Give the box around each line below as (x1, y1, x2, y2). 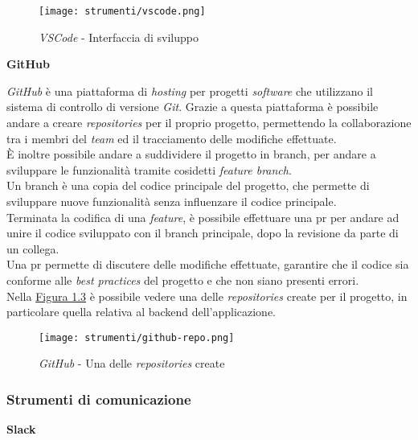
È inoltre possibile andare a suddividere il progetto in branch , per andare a (6, 146, 376, 162)
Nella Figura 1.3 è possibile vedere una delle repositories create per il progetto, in (6, 287, 408, 304)
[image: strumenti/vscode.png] (39, 6, 206, 17)
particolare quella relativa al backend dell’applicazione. (6, 303, 276, 320)
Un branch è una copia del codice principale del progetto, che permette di (6, 177, 370, 194)
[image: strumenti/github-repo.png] (39, 331, 235, 343)
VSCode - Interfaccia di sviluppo (39, 28, 199, 45)
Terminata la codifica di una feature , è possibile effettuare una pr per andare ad (6, 208, 400, 225)
